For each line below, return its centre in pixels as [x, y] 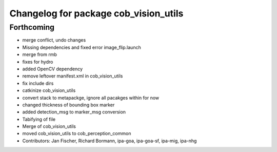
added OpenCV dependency [53, 69]
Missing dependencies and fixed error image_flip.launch [82, 47]
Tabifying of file [39, 119]
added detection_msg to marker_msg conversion [74, 112]
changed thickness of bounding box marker [68, 105]
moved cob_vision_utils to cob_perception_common [77, 134]
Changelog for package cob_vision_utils [96, 13]
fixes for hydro [38, 62]
